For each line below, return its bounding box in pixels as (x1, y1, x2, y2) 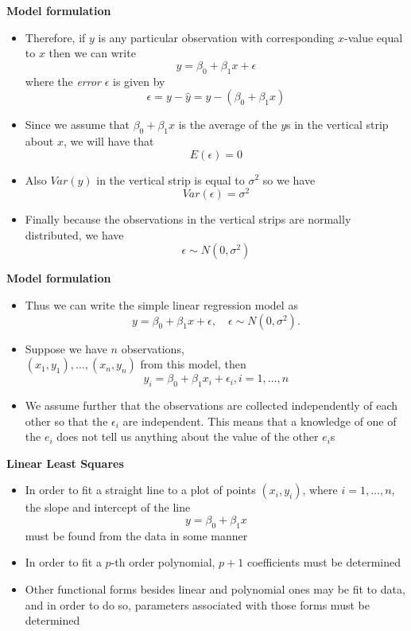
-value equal (344, 29, 403, 45)
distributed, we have (25, 226, 124, 243)
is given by (113, 72, 165, 89)
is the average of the (178, 116, 277, 133)
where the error (25, 72, 101, 89)
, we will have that (63, 132, 154, 149)
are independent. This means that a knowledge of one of (122, 412, 397, 429)
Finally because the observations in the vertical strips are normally (25, 211, 351, 228)
